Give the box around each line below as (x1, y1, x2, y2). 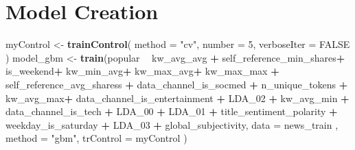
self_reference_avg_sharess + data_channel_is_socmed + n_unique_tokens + (5, 77, 348, 91)
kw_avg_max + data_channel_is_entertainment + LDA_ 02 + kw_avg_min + (5, 90, 350, 105)
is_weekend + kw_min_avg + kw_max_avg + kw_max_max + (5, 64, 279, 78)
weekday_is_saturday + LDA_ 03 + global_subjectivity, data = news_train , (5, 117, 339, 132)
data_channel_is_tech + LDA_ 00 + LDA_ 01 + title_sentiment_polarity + (5, 104, 338, 118)
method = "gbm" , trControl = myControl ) (5, 131, 187, 145)
